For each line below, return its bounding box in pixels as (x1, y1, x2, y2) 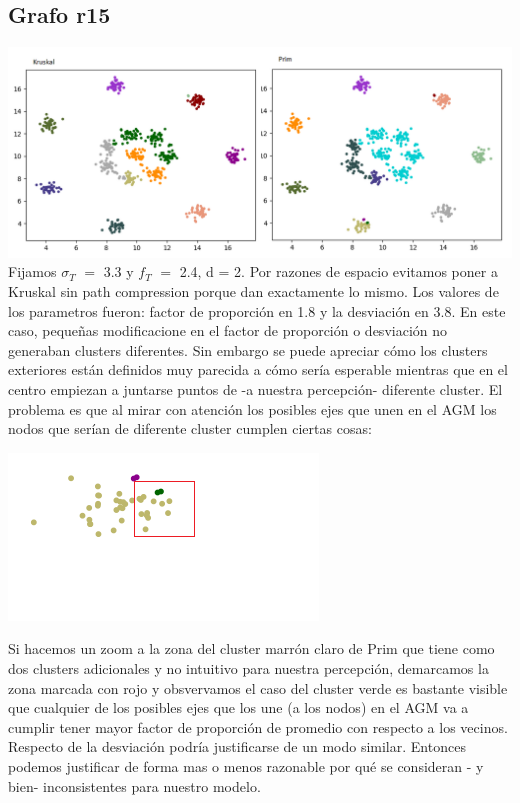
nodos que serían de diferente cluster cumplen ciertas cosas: (8, 418, 372, 439)
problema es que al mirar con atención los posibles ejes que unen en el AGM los (8, 398, 497, 419)
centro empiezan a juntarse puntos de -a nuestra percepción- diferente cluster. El (8, 379, 503, 400)
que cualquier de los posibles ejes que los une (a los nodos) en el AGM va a (8, 697, 469, 718)
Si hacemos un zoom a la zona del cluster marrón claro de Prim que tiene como (8, 638, 495, 659)
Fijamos (8, 261, 57, 282)
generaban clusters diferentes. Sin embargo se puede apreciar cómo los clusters (8, 339, 488, 360)
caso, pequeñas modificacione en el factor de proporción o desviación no (8, 320, 448, 341)
